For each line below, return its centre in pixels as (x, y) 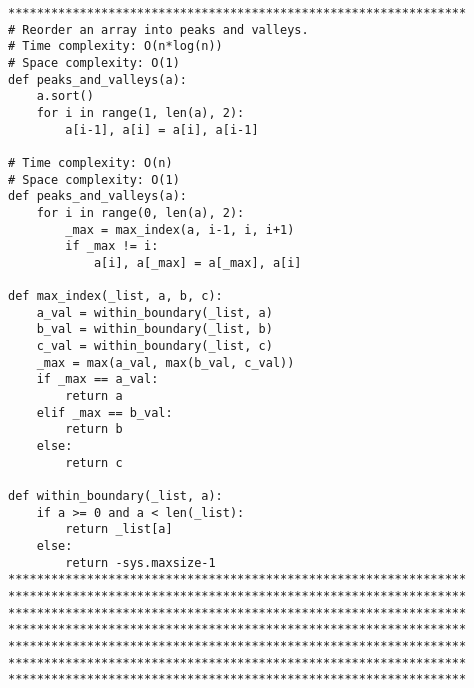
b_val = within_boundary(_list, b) (154, 329)
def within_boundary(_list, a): (115, 496)
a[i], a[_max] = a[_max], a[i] (197, 262)
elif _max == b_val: (104, 412)
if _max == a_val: (97, 379)
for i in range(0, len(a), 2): (140, 212)
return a (94, 396)
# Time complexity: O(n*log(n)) (115, 46)
